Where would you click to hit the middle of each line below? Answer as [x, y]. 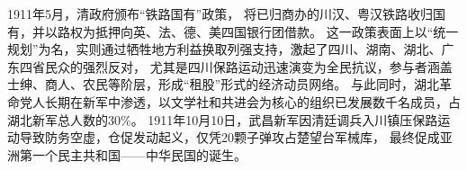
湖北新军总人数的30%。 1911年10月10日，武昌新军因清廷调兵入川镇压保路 [223, 119]
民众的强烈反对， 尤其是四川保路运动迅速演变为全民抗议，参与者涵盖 [248, 66]
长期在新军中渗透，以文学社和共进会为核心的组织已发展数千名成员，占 [252, 101]
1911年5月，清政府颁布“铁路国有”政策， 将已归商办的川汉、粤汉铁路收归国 [226, 13]
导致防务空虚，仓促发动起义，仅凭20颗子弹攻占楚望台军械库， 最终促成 [229, 137]
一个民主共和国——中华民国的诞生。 [139, 154]
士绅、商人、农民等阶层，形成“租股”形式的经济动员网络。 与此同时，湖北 [223, 84]
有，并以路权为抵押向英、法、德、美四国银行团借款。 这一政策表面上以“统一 [233, 31]
